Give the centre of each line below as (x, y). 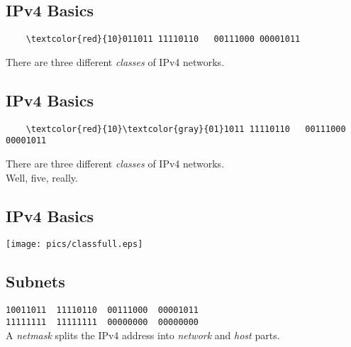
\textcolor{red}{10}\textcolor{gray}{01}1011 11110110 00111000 (186, 129)
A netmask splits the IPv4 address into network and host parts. (143, 335)
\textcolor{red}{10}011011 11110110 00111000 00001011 (163, 39)
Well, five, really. (42, 177)
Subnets (35, 281)
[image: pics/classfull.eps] (74, 244)
